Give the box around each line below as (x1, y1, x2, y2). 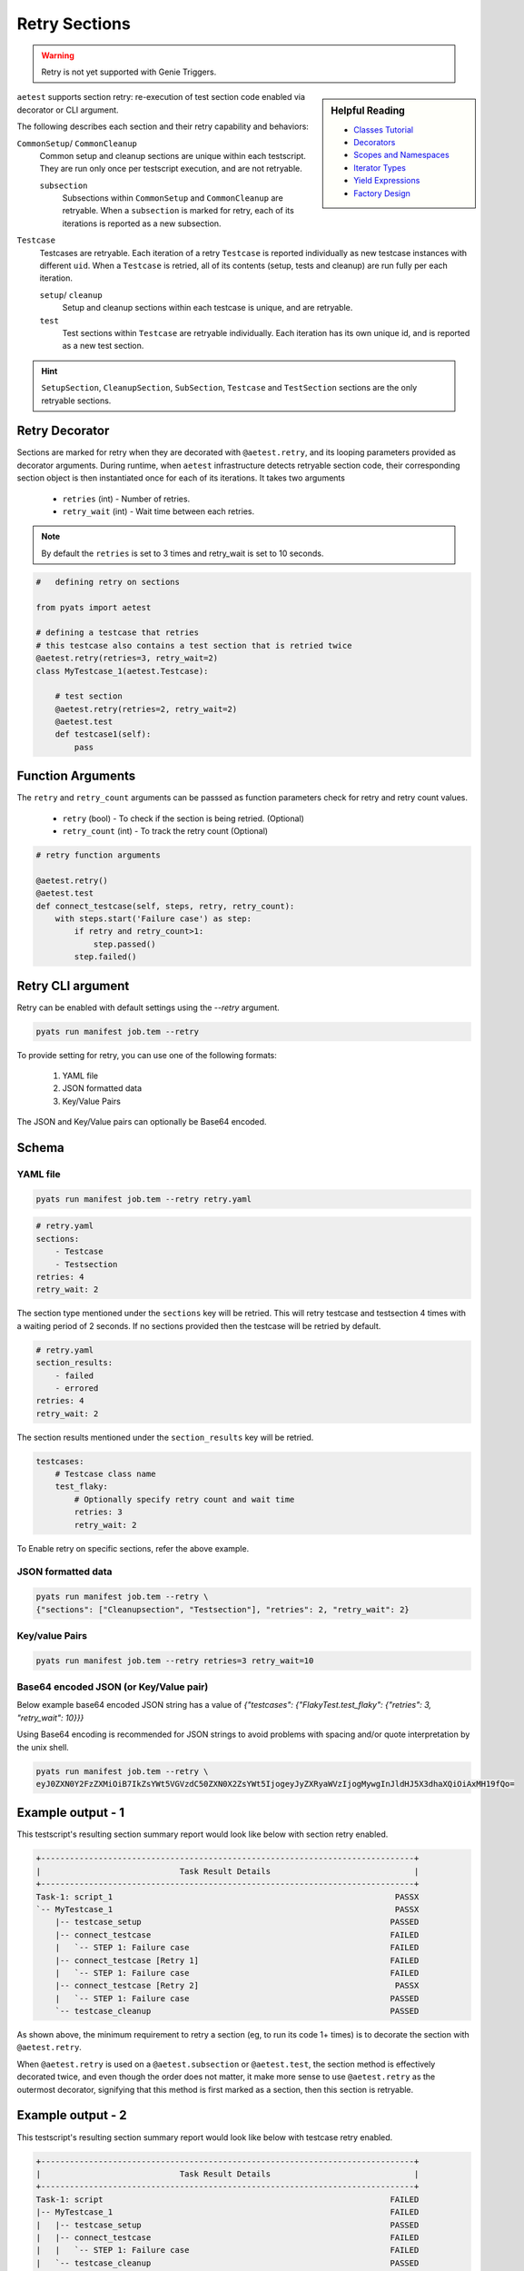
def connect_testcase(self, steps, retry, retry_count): (35, 900, 295, 911)
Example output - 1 (16, 1805, 125, 1820)
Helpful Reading (331, 104, 406, 117)
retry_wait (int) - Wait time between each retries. (62, 506, 254, 517)
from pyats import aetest (35, 602, 152, 612)
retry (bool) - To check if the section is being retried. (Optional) (62, 813, 304, 824)
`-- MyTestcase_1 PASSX (35, 1904, 420, 1914)
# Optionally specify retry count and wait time (74, 1494, 295, 1504)
